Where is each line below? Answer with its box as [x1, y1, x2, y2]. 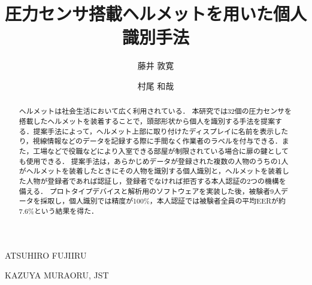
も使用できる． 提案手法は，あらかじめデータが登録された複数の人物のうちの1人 [19, 156, 289, 166]
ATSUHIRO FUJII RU [5, 248, 87, 261]
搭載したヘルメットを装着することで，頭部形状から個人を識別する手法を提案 [19, 116, 275, 126]
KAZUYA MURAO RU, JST [5, 269, 109, 281]
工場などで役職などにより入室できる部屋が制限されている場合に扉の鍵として [33, 145, 289, 156]
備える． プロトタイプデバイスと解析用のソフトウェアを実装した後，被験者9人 [19, 186, 281, 196]
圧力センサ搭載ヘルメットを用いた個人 [5, 1, 307, 26]
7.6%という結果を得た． [19, 205, 98, 216]
